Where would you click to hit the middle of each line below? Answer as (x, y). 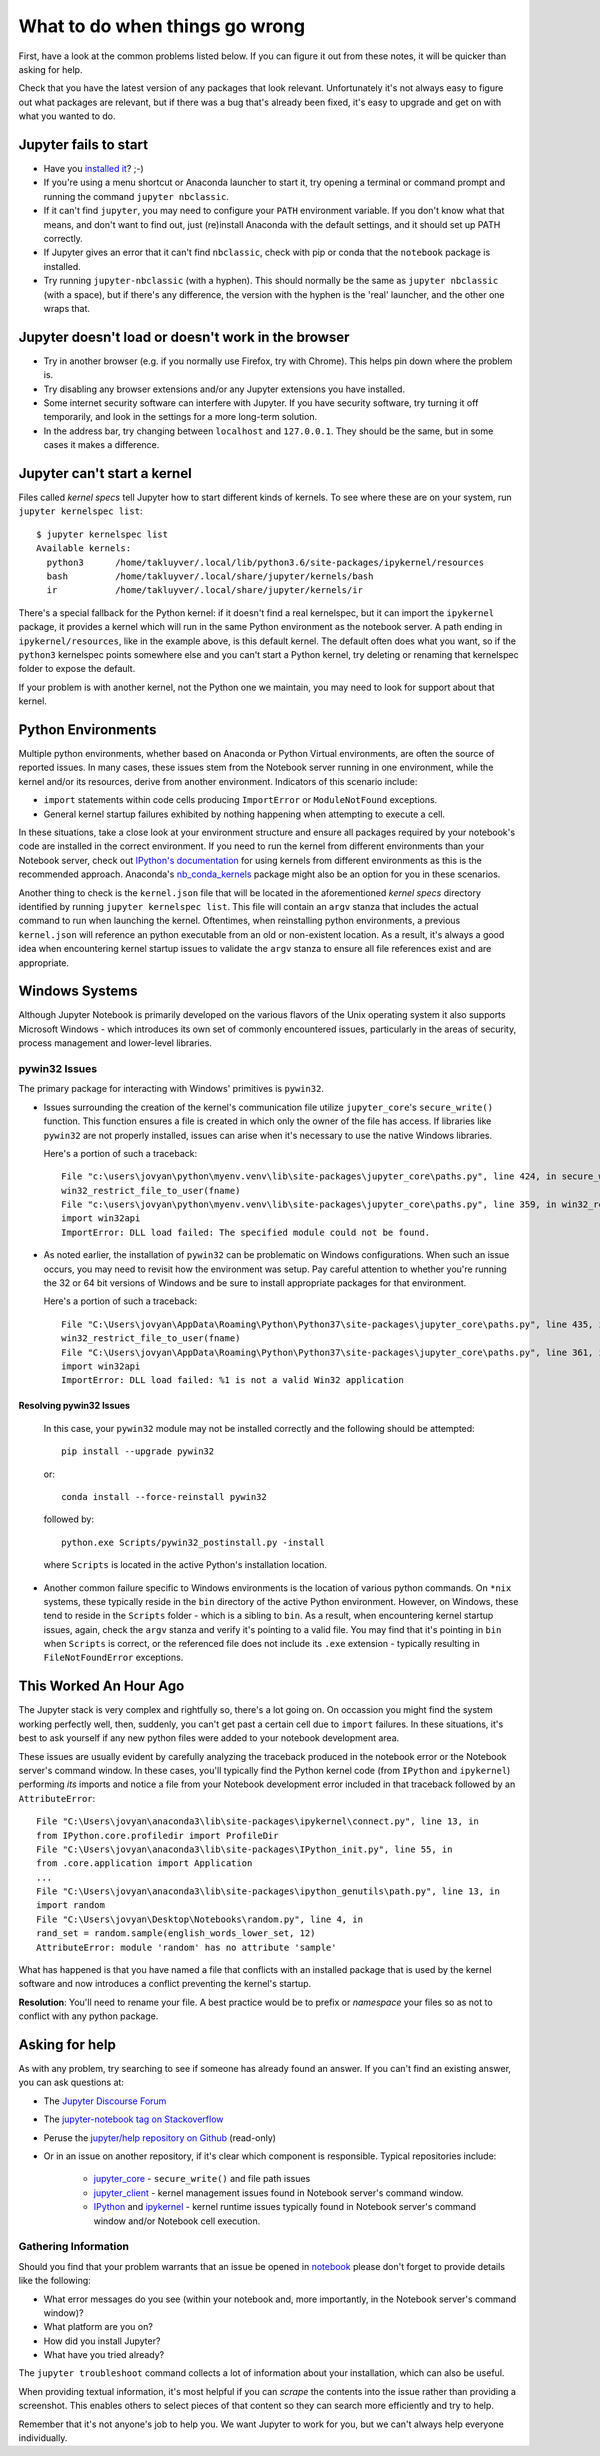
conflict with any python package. (88, 2016)
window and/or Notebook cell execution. (177, 2221)
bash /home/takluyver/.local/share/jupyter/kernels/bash (210, 576)
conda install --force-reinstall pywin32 (164, 1496)
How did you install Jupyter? (102, 2341)
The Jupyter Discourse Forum (105, 2101)
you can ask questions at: (71, 2082)
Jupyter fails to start (83, 144)
